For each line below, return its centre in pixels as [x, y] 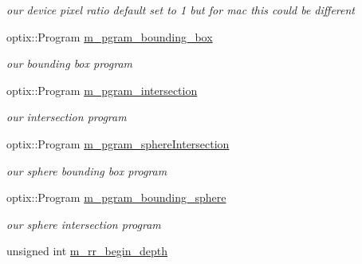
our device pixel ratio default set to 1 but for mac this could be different [181, 10]
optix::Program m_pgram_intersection [102, 90]
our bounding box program [70, 63]
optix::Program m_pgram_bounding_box [110, 36]
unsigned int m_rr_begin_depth [87, 251]
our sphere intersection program [84, 224]
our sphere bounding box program [87, 170]
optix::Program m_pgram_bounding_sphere [116, 197]
